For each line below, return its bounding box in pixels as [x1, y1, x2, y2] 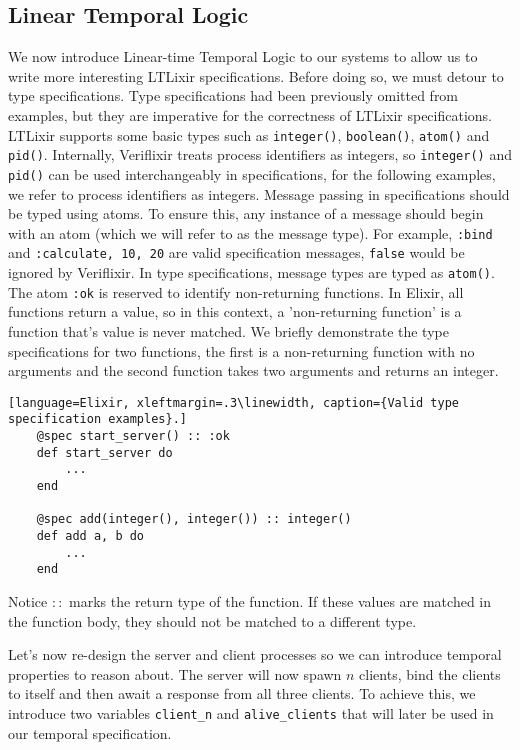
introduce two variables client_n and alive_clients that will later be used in [8, 702, 494, 723]
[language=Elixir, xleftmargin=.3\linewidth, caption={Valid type [8, 395, 460, 410]
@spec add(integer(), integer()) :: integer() [36, 512, 352, 527]
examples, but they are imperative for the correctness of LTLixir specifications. [8, 104, 492, 125]
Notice [8, 590, 48, 611]
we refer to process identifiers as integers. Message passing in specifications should [8, 183, 510, 204]
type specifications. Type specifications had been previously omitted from [8, 85, 459, 106]
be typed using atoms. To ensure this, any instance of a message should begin [8, 203, 484, 224]
